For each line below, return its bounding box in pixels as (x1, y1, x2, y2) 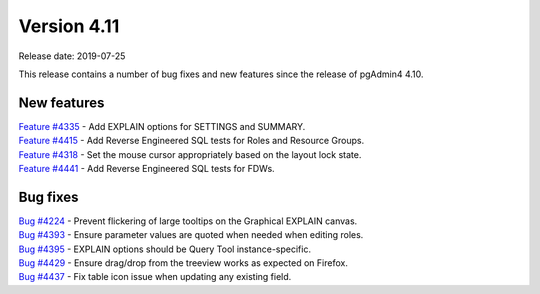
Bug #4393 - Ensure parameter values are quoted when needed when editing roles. (18, 229, 364, 241)
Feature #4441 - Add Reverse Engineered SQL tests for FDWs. (18, 163, 275, 175)
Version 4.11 (18, 15, 120, 37)
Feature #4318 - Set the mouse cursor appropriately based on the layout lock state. (18, 148, 362, 160)
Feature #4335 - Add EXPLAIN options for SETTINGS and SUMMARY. (18, 120, 306, 132)
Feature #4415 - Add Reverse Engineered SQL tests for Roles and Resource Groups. (18, 135, 365, 147)
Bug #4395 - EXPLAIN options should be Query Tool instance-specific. (18, 243, 312, 255)
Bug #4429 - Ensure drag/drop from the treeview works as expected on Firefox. (18, 257, 349, 269)
